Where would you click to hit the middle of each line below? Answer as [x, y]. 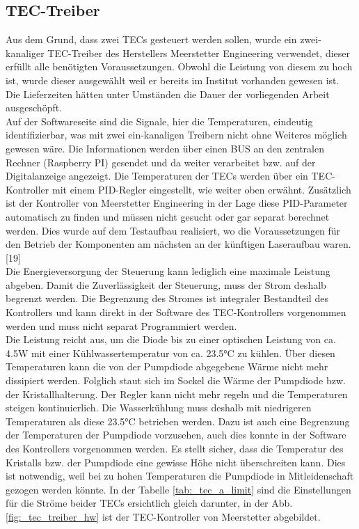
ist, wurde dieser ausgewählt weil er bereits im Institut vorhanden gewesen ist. [173, 80]
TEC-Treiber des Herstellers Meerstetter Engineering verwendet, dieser [199, 53]
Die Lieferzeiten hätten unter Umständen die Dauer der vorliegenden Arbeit [168, 94]
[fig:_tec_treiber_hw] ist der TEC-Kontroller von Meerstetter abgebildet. [163, 516]
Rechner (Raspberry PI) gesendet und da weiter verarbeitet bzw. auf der [161, 162]
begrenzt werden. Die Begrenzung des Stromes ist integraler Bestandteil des [167, 298]
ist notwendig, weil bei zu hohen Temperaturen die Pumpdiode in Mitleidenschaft [180, 476]
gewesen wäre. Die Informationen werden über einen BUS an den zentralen [165, 148]
